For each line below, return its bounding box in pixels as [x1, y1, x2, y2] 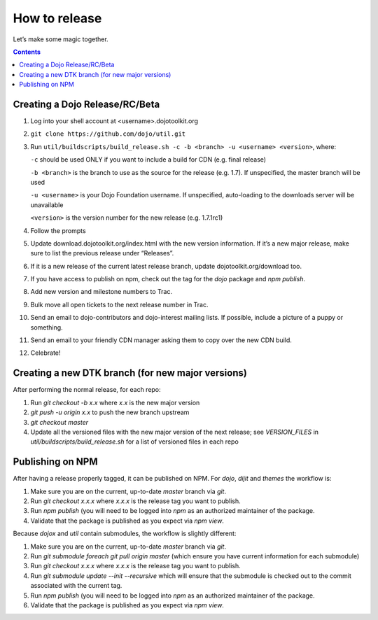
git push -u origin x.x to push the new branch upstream [30, 408, 190, 416]
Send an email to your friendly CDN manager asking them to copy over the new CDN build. [30, 336, 292, 344]
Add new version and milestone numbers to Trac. [30, 288, 173, 296]
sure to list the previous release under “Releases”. [30, 249, 174, 258]
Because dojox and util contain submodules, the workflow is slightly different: [13, 529, 237, 538]
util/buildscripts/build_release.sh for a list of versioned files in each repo [30, 437, 239, 446]
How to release [13, 10, 102, 26]
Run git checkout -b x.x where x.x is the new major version [30, 398, 200, 407]
